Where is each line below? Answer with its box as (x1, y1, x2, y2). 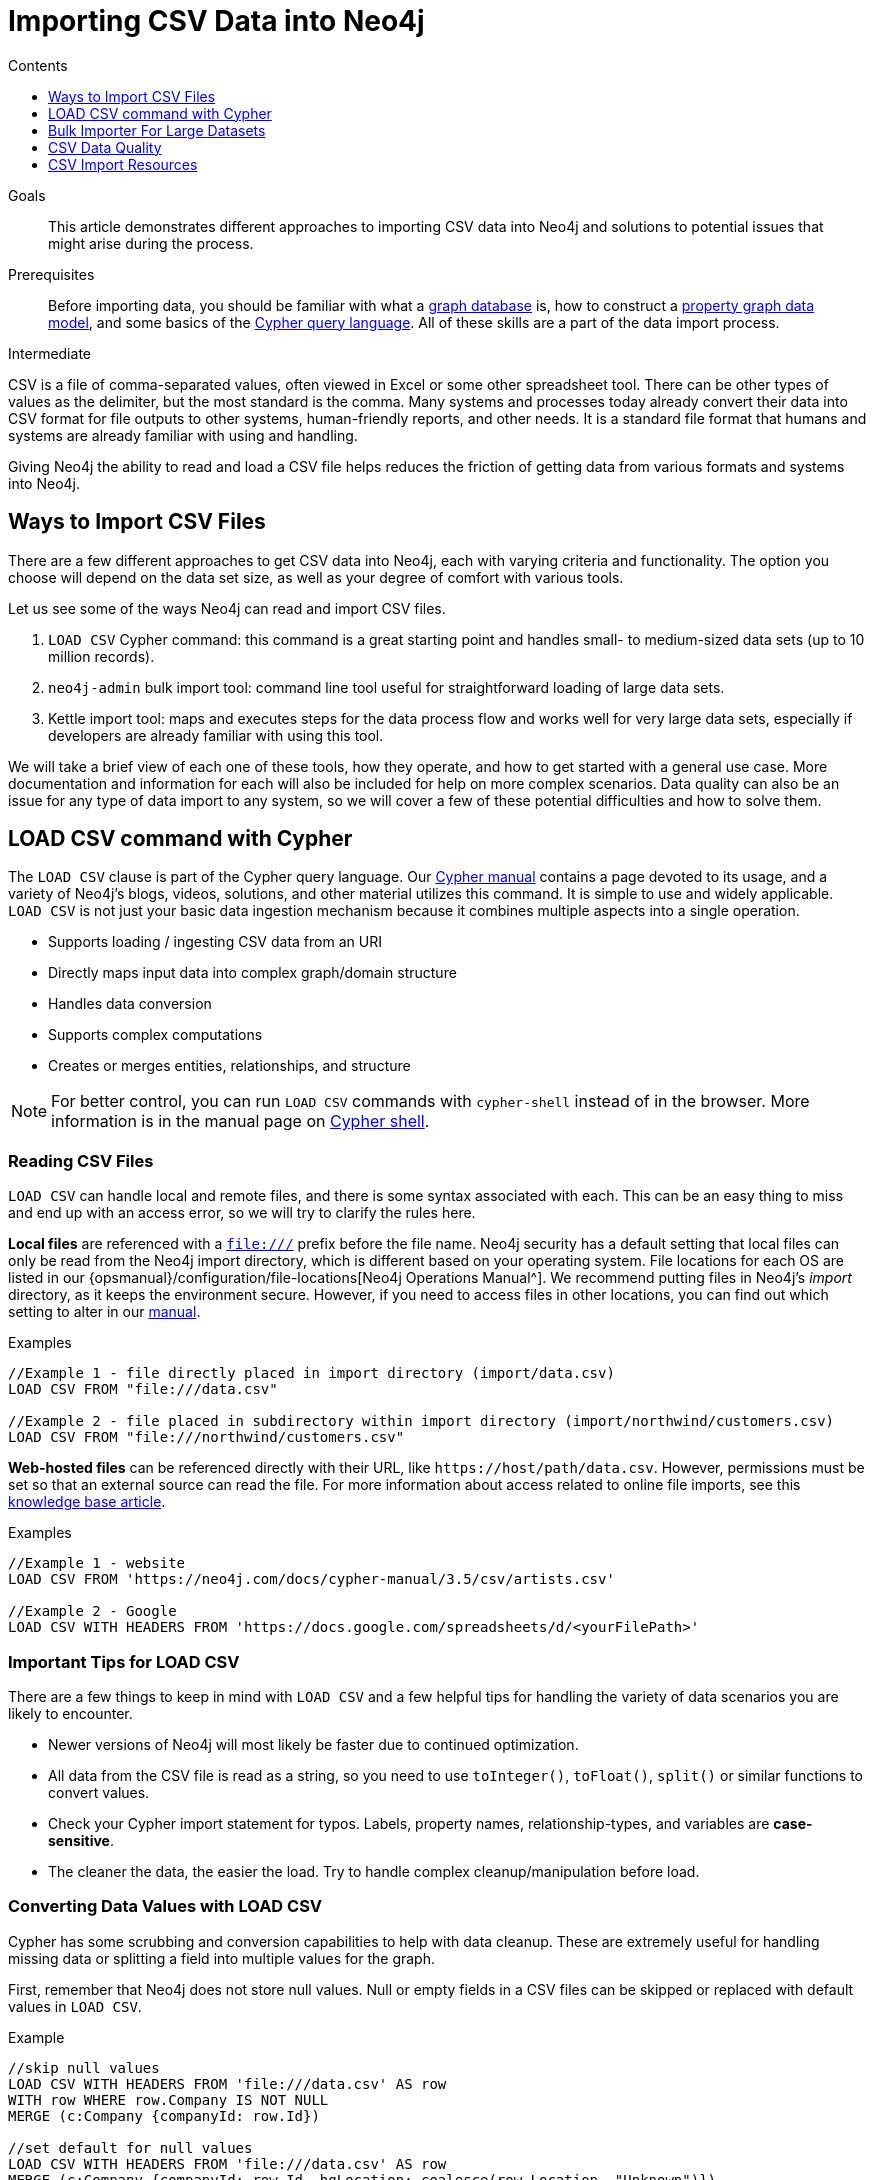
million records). (48, 647, 155, 665)
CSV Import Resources (48, 155, 198, 173)
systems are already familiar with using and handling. (8, 426, 358, 444)
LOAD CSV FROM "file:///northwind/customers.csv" (8, 1429, 405, 1446)
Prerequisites (8, 265, 95, 283)
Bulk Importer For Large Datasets (48, 121, 266, 139)
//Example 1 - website (8, 1555, 186, 1572)
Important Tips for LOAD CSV (8, 1651, 240, 1672)
